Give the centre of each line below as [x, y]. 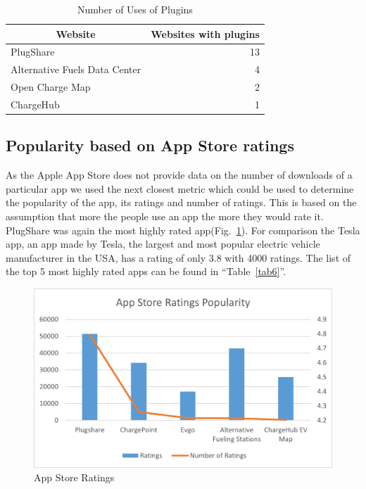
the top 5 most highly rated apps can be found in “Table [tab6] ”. [146, 271]
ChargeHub [35, 104]
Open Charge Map [51, 87]
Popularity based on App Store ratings [150, 145]
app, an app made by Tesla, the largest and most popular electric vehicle [163, 244]
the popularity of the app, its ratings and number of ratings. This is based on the [181, 202]
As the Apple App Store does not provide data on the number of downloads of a [179, 175]
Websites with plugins [205, 33]
